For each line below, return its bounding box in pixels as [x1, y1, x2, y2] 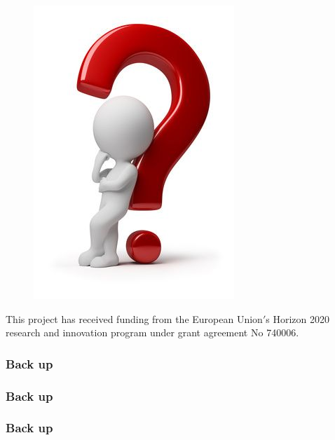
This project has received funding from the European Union [6, 311, 263, 326]
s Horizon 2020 [266, 311, 329, 326]
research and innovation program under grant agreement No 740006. [6, 325, 299, 340]
